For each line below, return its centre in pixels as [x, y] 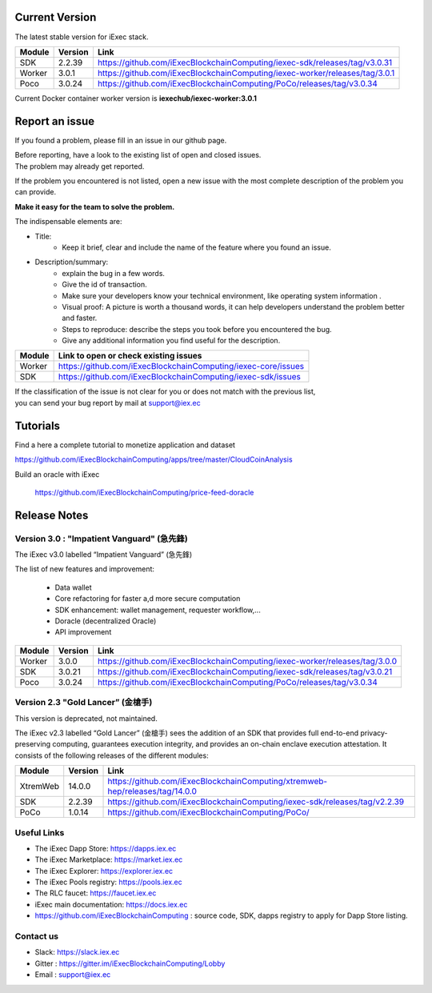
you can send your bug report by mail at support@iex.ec [108, 402]
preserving [33, 744]
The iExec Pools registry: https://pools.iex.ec [109, 882]
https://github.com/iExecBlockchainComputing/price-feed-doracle [144, 492]
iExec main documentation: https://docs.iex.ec [111, 904]
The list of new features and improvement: [85, 569]
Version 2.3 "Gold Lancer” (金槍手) [84, 703]
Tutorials [37, 425]
